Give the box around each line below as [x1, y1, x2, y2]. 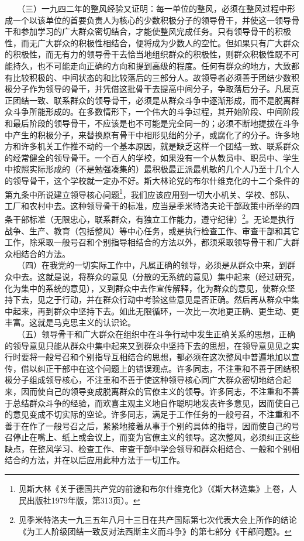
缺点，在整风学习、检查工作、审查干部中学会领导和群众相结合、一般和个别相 [5, 442, 299, 454]
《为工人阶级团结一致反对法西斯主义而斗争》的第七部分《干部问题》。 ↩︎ [18, 525, 292, 537]
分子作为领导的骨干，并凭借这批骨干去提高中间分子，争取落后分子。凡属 [12, 83, 291, 95]
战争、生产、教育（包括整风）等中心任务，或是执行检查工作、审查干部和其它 [5, 224, 299, 237]
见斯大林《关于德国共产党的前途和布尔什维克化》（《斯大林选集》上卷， [18, 482, 289, 495]
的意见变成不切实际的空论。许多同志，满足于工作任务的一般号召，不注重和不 [5, 408, 299, 420]
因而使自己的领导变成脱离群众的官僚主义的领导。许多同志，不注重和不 [20, 385, 291, 397]
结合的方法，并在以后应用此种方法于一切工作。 [5, 454, 185, 466]
